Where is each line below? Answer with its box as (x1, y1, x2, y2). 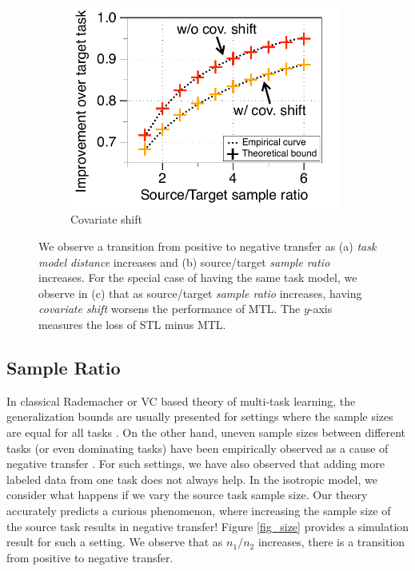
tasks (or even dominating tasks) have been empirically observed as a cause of (6, 439, 389, 456)
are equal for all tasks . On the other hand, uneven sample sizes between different (6, 423, 406, 440)
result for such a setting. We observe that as (6, 533, 223, 550)
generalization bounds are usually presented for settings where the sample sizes (6, 408, 393, 425)
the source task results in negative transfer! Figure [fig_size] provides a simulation (6, 517, 409, 534)
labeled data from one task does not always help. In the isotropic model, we (6, 470, 377, 487)
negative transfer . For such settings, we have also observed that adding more (6, 455, 385, 472)
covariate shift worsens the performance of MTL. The (38, 300, 301, 317)
